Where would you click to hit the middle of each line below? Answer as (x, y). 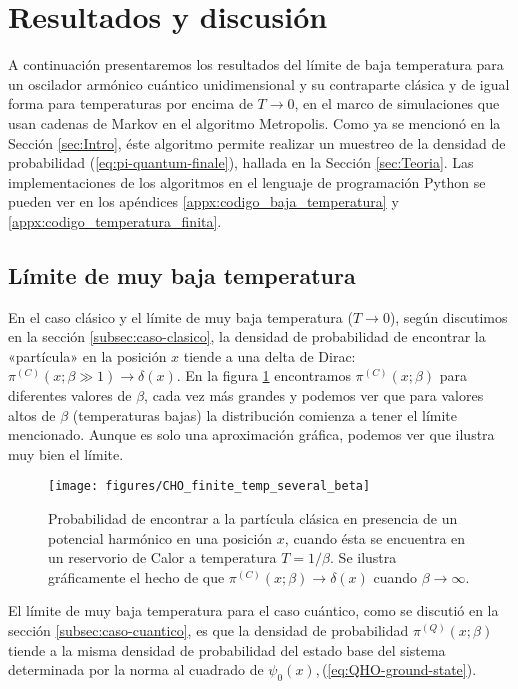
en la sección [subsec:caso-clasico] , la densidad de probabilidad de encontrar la (247, 336)
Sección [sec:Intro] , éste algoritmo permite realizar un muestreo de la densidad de (257, 142)
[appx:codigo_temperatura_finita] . (115, 220)
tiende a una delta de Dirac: (269, 355)
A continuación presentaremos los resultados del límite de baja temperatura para (256, 64)
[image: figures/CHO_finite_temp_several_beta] (209, 486)
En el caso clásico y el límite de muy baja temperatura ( (180, 316)
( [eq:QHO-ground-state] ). (399, 669)
